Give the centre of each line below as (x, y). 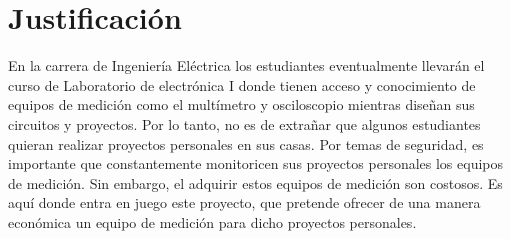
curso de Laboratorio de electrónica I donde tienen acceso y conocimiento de (242, 84)
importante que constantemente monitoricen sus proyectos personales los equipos (256, 163)
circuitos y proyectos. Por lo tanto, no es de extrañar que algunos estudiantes (244, 123)
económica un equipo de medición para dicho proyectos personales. (212, 221)
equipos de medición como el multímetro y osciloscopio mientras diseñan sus (241, 104)
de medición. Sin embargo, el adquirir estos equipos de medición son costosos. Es (255, 182)
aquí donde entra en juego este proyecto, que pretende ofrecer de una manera (244, 202)
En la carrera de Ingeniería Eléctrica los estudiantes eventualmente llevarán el (246, 65)
